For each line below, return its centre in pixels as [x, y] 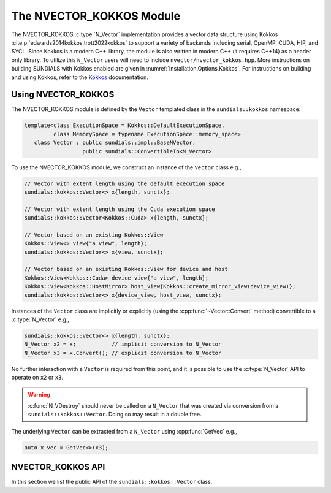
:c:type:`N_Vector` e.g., [40, 319]
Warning [39, 394]
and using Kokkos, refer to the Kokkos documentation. [80, 77]
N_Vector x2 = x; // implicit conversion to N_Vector [123, 344]
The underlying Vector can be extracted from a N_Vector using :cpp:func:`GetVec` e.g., [124, 431]
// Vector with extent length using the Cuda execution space [120, 209]
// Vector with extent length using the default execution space [124, 183]
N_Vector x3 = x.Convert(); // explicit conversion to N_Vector [123, 353]
